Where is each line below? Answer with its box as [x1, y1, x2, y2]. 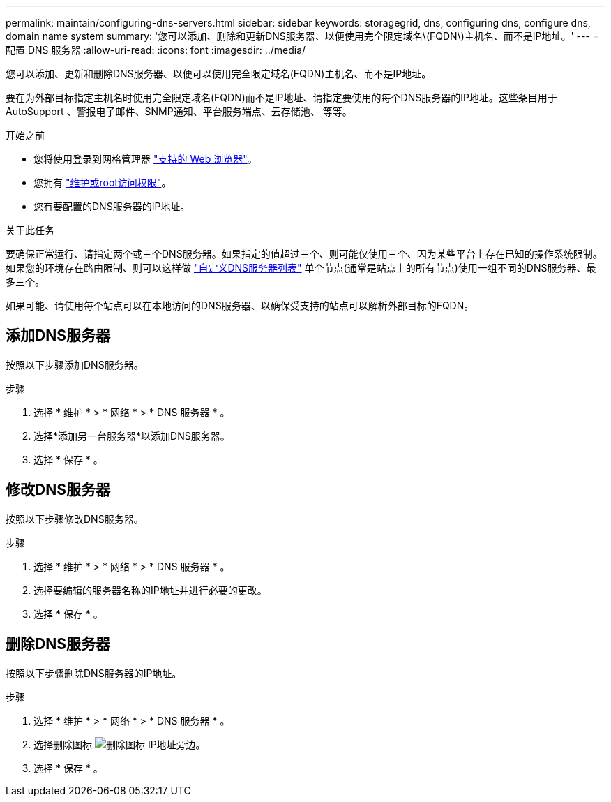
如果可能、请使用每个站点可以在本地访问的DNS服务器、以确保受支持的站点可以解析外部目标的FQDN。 [6, 299, 474, 311]
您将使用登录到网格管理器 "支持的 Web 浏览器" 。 [33, 153, 257, 165]
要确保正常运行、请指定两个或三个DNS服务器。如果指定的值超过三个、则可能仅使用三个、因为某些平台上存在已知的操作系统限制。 [6, 248, 603, 260]
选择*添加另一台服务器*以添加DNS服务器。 [33, 429, 230, 442]
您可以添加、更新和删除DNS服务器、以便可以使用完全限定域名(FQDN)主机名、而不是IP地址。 [6, 68, 432, 80]
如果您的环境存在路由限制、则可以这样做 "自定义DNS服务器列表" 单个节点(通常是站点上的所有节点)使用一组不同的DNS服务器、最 [6, 262, 596, 274]
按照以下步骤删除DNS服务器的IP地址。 [6, 667, 182, 679]
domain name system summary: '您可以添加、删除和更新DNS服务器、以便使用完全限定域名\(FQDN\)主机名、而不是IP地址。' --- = [6, 30, 600, 42]
